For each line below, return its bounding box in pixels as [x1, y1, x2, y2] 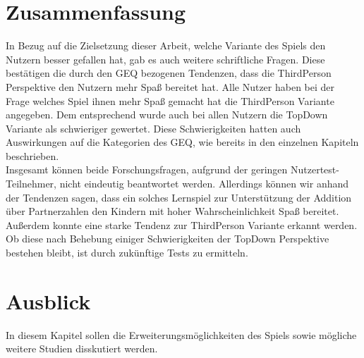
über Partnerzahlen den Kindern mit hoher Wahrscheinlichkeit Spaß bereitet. [6, 204, 339, 218]
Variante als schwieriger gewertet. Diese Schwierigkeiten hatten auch [6, 121, 301, 135]
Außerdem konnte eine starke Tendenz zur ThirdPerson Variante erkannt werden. [6, 217, 358, 232]
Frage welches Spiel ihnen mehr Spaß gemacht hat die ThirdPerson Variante [6, 93, 334, 108]
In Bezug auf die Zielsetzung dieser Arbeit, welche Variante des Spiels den [6, 38, 326, 53]
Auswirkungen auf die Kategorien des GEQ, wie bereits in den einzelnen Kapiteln [6, 135, 359, 149]
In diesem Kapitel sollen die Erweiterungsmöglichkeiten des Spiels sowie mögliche [6, 327, 357, 342]
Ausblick [6, 286, 91, 315]
